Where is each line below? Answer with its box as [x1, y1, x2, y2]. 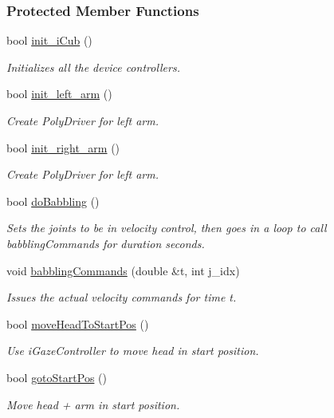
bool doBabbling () [6, 192, 100, 209]
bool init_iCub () [6, 32, 92, 49]
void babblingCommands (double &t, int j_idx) [6, 262, 240, 278]
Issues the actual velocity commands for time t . [6, 289, 237, 306]
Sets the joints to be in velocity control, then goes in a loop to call [6, 219, 327, 236]
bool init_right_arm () [6, 139, 120, 156]
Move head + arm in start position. [6, 396, 180, 412]
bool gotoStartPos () [6, 369, 107, 385]
